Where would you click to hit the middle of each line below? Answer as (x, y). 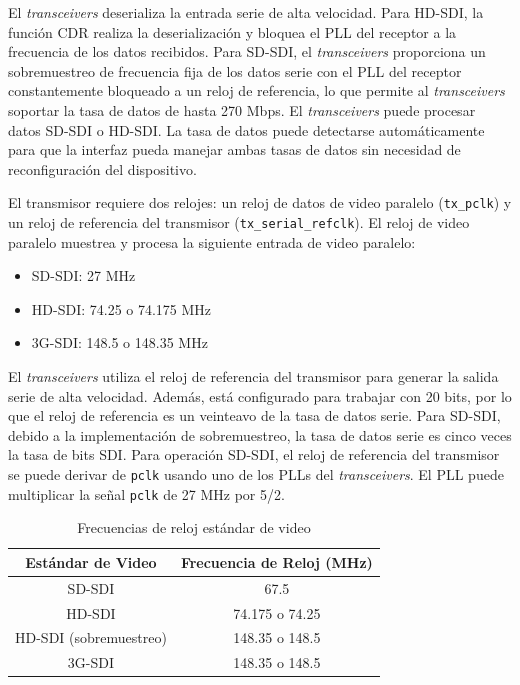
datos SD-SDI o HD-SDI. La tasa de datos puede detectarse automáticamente (246, 129)
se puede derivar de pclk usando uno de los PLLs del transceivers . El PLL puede (256, 474)
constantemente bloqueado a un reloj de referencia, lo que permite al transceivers (256, 90)
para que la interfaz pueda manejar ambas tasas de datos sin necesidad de (234, 149)
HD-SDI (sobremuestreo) (91, 637)
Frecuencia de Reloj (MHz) (276, 561)
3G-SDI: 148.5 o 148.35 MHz (119, 342)
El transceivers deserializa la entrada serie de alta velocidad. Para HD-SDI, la (246, 12)
